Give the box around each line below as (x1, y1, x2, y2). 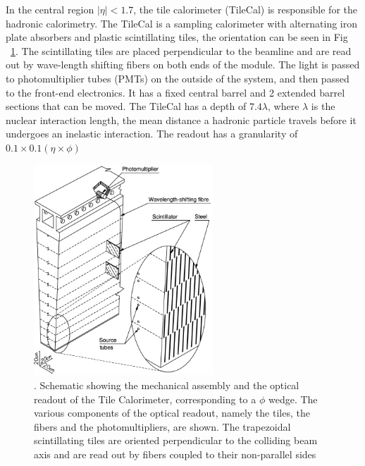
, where (268, 99, 299, 114)
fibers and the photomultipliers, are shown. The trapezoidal (34, 419, 291, 434)
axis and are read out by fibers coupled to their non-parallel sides (34, 447, 316, 462)
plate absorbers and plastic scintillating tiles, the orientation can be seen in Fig (6, 30, 348, 44)
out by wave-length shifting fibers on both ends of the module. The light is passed (6, 57, 360, 72)
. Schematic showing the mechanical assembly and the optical (34, 378, 299, 393)
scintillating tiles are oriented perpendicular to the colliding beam (34, 433, 318, 448)
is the (311, 99, 335, 114)
